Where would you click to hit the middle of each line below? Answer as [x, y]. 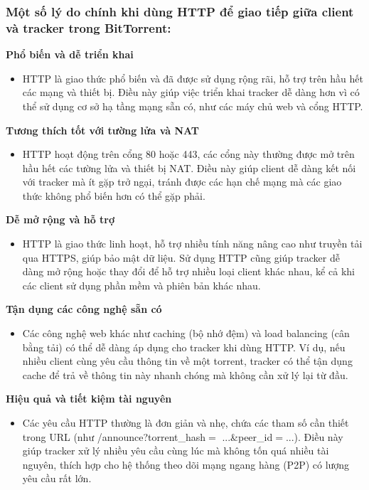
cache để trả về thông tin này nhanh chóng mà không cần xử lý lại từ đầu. [185, 374]
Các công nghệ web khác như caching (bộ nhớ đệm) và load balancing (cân [186, 333]
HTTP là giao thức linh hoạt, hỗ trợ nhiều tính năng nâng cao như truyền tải [192, 244]
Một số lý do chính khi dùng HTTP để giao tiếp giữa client [180, 11]
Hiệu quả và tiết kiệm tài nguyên [89, 399]
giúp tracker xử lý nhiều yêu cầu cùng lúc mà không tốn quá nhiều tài [176, 451]
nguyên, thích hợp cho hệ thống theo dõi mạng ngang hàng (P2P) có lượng [186, 464]
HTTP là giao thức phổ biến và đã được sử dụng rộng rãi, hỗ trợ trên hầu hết [193, 78]
